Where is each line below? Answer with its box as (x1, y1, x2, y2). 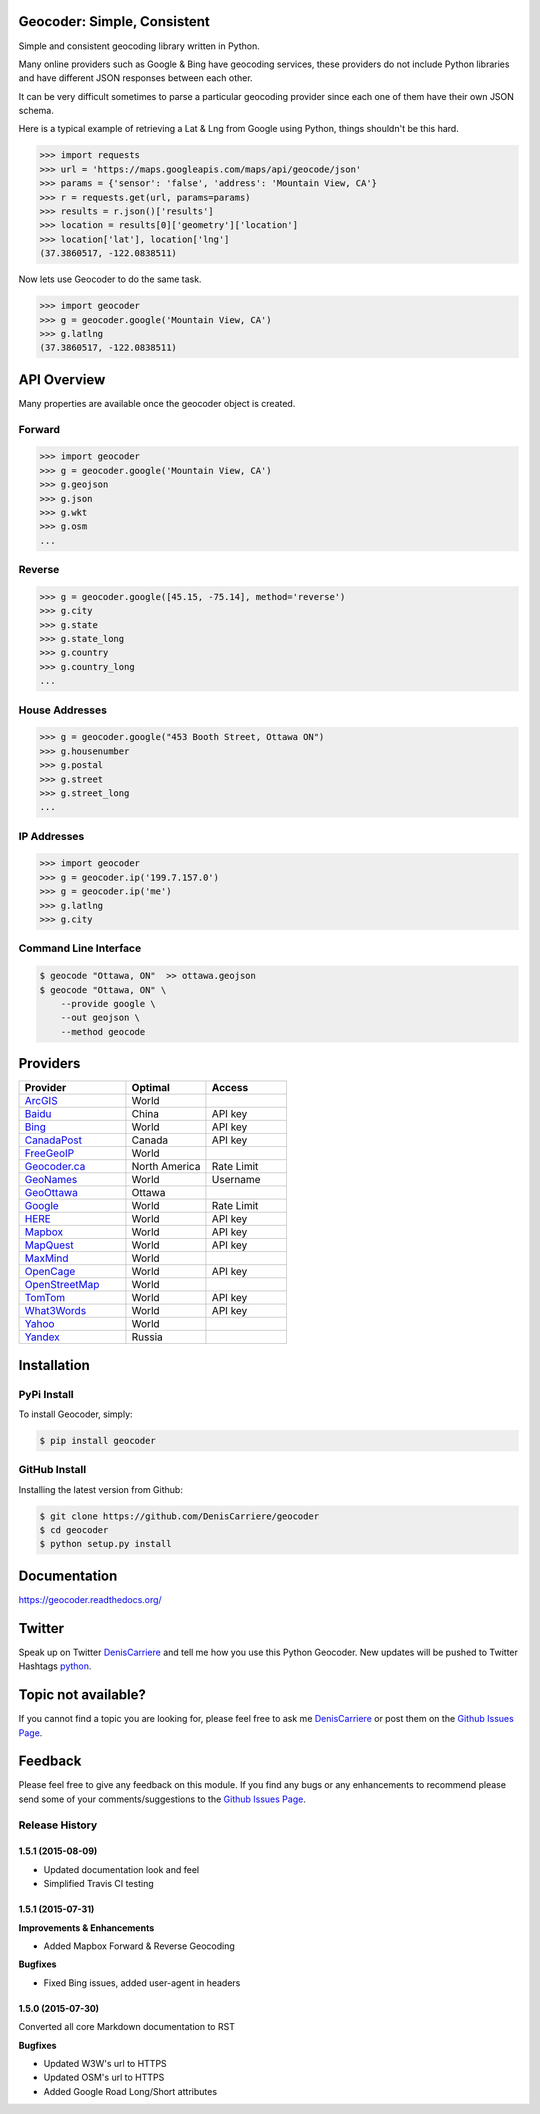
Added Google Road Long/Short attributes (43, 2085, 218, 2097)
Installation (18, 1356, 90, 1374)
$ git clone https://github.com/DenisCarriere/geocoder (39, 1510, 320, 1522)
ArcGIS (24, 1094, 59, 1108)
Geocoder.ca (24, 1160, 86, 1174)
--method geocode (60, 1026, 146, 1037)
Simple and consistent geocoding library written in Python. (18, 40, 260, 52)
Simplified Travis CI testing (43, 1878, 154, 1890)
